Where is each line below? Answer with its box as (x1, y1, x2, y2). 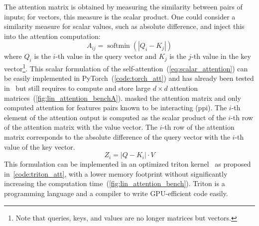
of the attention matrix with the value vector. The (4, 122, 158, 132)
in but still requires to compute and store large (4, 83, 151, 93)
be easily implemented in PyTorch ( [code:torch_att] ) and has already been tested (4, 73, 254, 83)
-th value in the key (191, 51, 251, 61)
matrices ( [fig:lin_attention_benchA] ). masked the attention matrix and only (4, 92, 241, 103)
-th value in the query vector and (55, 51, 157, 61)
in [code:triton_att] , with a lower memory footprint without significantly (4, 168, 228, 179)
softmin (107, 42, 130, 50)
